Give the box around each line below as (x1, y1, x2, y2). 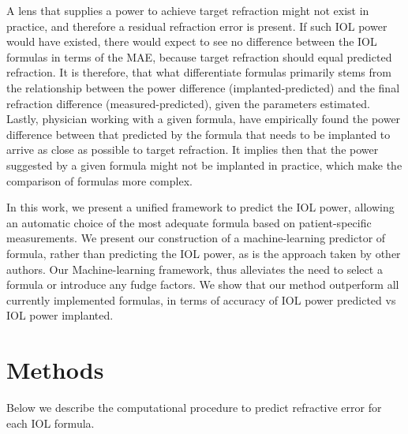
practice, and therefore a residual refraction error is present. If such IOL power (6, 17, 387, 34)
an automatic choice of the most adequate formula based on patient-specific (6, 214, 372, 230)
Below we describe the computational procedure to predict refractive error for (6, 399, 382, 415)
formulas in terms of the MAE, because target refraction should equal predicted (6, 48, 392, 65)
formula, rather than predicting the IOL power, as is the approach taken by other (6, 245, 401, 261)
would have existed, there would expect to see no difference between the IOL (6, 33, 377, 50)
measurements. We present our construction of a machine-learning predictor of (6, 230, 386, 246)
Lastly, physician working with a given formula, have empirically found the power (6, 110, 401, 127)
